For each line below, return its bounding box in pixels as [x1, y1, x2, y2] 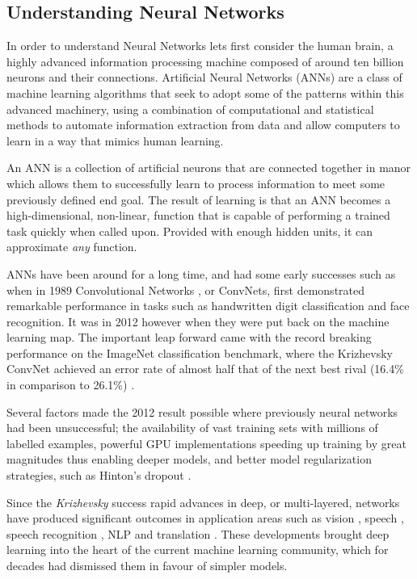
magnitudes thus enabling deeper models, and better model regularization [6, 451, 372, 468]
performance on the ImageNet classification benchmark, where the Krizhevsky [6, 344, 393, 361]
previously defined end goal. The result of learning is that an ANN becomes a [6, 191, 391, 208]
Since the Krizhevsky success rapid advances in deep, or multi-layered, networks [6, 493, 400, 510]
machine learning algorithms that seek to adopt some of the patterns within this [6, 84, 404, 101]
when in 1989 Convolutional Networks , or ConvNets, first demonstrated [6, 281, 365, 298]
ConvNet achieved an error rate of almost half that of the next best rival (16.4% [6, 360, 404, 377]
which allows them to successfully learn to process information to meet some [6, 174, 385, 191]
